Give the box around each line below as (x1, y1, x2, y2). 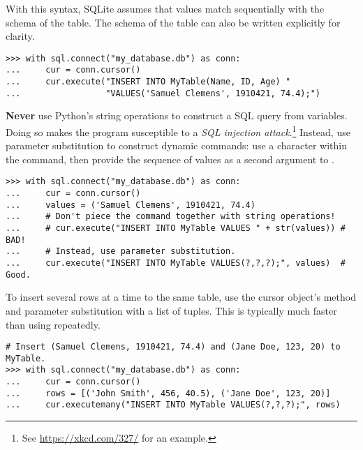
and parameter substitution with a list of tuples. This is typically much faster (6, 303, 337, 317)
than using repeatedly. (6, 317, 101, 331)
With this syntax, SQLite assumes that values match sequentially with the (6, 1, 325, 15)
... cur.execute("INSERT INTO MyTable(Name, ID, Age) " (6, 77, 291, 87)
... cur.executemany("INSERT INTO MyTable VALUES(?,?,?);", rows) (6, 400, 341, 410)
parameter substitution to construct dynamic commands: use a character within (6, 138, 348, 153)
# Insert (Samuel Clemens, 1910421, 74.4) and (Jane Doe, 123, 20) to (6, 342, 341, 352)
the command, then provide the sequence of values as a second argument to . (6, 151, 334, 166)
